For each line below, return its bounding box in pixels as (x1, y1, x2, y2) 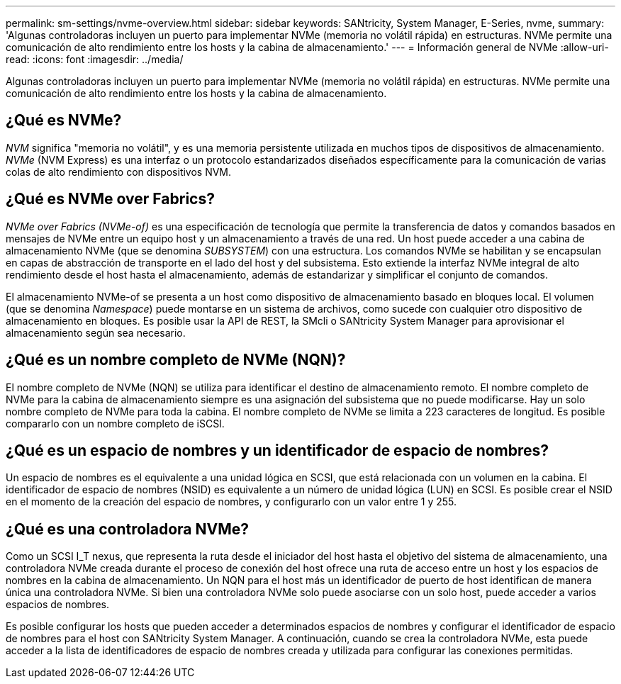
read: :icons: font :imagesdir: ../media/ (6, 53, 184, 65)
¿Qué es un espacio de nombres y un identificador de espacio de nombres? (6, 441, 549, 459)
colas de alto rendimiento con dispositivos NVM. (6, 165, 232, 178)
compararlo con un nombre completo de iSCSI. (6, 417, 225, 430)
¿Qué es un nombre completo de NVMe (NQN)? (6, 351, 346, 369)
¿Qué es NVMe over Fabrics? (6, 190, 215, 208)
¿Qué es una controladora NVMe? (6, 520, 250, 538)
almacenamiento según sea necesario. (6, 326, 186, 339)
